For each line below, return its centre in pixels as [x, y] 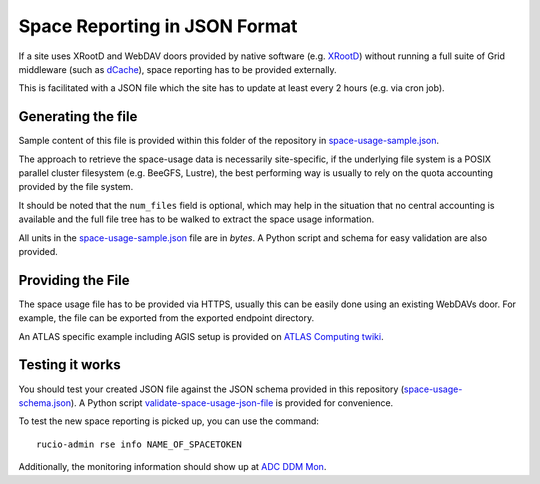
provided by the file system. [76, 187]
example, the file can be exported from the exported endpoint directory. [166, 318]
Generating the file [78, 116]
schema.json [45, 402]
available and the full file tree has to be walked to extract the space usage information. [196, 219]
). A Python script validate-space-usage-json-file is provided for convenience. [232, 402]
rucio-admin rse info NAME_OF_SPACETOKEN [139, 444]
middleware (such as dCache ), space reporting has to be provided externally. [177, 69]
